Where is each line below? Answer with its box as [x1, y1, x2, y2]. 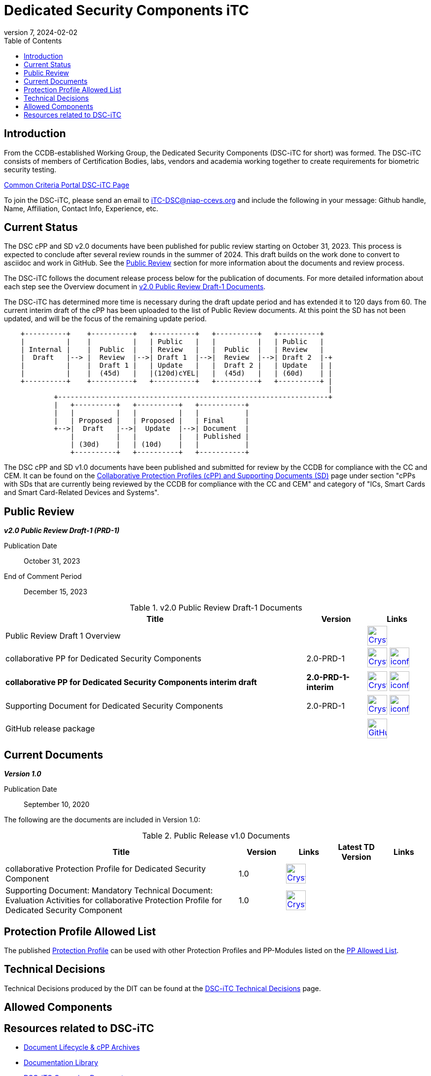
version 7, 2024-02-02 [4, 28, 77, 37]
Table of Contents [4, 36, 62, 45]
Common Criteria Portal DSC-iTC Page [4, 180, 130, 189]
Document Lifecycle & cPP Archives [24, 1043, 140, 1052]
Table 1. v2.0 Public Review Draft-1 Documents [130, 603, 302, 613]
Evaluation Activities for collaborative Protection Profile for [5, 895, 222, 906]
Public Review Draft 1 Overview [5, 631, 121, 641]
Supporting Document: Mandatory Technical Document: [5, 885, 213, 896]
